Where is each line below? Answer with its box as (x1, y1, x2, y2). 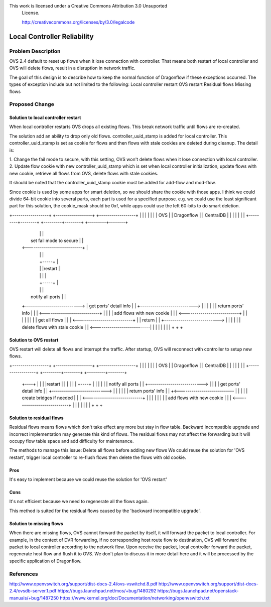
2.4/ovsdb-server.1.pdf (9, 588, 57, 594)
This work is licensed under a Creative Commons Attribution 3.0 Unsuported (9, 3, 168, 9)
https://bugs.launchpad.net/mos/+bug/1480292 (57, 588, 157, 594)
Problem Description (9, 48, 61, 55)
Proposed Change (9, 101, 55, 108)
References (9, 570, 38, 577)
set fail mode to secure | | (31, 237, 84, 244)
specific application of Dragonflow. (9, 558, 82, 564)
